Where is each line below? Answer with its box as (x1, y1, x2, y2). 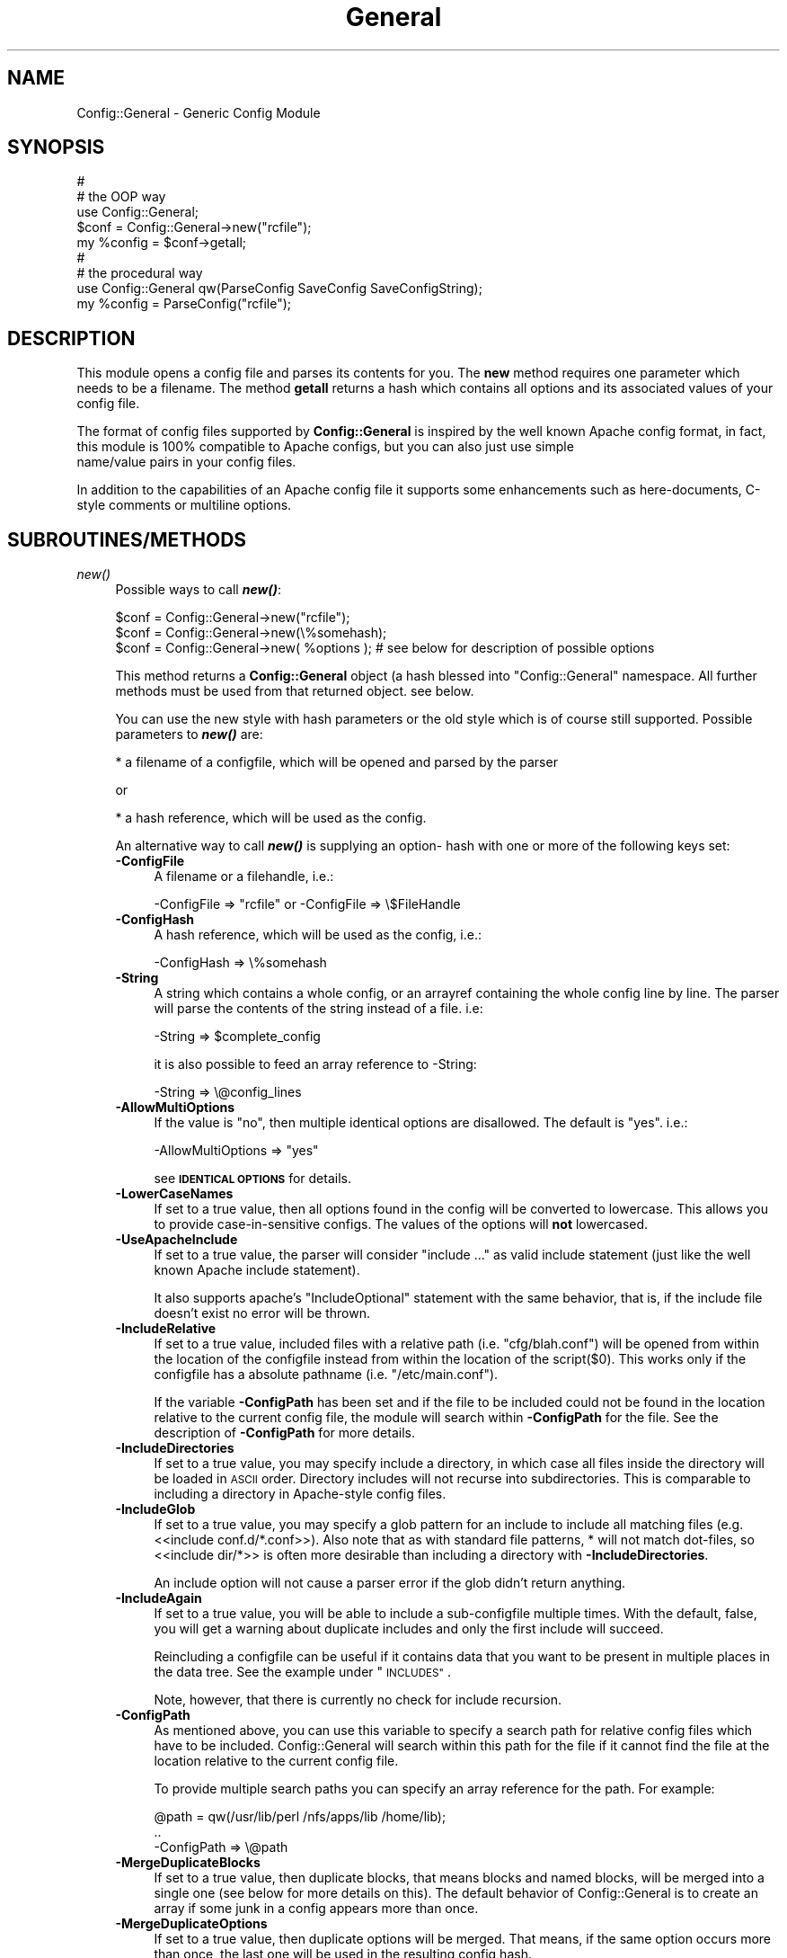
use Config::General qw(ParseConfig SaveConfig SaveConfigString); (76, 280, 482, 297)
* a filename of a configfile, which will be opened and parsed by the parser (115, 754, 558, 770)
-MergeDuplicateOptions (115, 1916, 268, 1932)
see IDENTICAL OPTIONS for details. (154, 1170, 351, 1187)
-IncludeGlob (115, 1501, 196, 1517)
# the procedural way (76, 265, 203, 281)
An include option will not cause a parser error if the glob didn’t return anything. (154, 1575, 626, 1591)
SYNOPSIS (7, 136, 105, 159)
